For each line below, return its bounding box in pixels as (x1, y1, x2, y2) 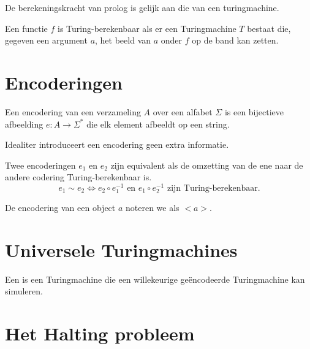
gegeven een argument (5, 34, 88, 47)
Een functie (5, 21, 48, 34)
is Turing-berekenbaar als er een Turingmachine (58, 21, 236, 34)
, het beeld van (95, 34, 151, 47)
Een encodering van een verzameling (5, 105, 141, 118)
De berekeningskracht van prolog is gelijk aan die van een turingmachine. (5, 1, 279, 13)
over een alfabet (153, 105, 213, 118)
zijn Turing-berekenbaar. (167, 183, 260, 193)
